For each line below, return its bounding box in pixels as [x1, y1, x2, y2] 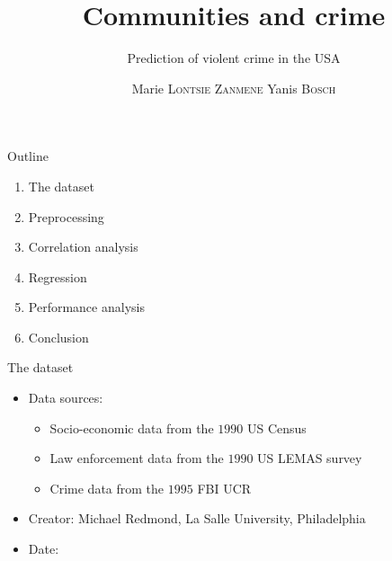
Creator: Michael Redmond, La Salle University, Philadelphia [28, 509, 366, 528]
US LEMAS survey [257, 449, 362, 467]
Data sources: [28, 388, 103, 407]
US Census [246, 418, 307, 437]
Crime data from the [49, 478, 165, 497]
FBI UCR [197, 478, 252, 497]
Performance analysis [28, 298, 145, 316]
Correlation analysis [28, 237, 138, 256]
